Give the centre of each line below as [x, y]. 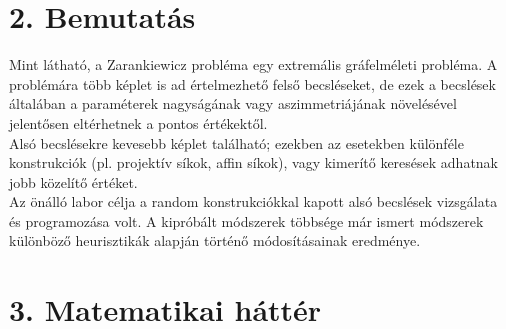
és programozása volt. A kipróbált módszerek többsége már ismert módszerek [246, 220]
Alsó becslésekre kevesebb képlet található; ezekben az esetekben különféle [236, 142]
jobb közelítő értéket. [73, 181]
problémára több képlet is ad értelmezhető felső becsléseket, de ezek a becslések [252, 83]
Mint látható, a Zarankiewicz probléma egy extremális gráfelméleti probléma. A [253, 64]
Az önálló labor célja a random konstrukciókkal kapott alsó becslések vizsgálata [253, 201]
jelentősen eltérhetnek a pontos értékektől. [138, 122]
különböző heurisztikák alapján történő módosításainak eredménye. [215, 240]
